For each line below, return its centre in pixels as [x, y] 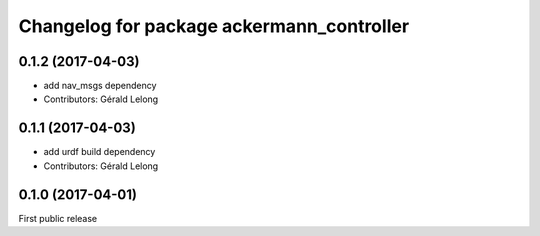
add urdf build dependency [99, 152]
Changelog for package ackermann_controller [214, 26]
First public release [58, 218]
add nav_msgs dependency [100, 86]
